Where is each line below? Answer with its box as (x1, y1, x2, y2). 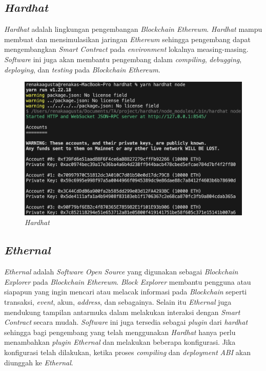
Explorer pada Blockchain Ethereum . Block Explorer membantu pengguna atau (4, 276, 251, 287)
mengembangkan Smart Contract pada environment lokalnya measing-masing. (4, 44, 249, 54)
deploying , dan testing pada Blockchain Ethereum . (4, 64, 160, 75)
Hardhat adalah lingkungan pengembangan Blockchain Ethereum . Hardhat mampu (4, 24, 262, 34)
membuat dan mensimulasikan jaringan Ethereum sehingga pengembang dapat (4, 33, 251, 44)
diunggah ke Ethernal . (4, 357, 73, 367)
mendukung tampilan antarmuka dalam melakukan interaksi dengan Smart (4, 306, 240, 317)
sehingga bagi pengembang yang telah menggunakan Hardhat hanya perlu (4, 326, 236, 337)
